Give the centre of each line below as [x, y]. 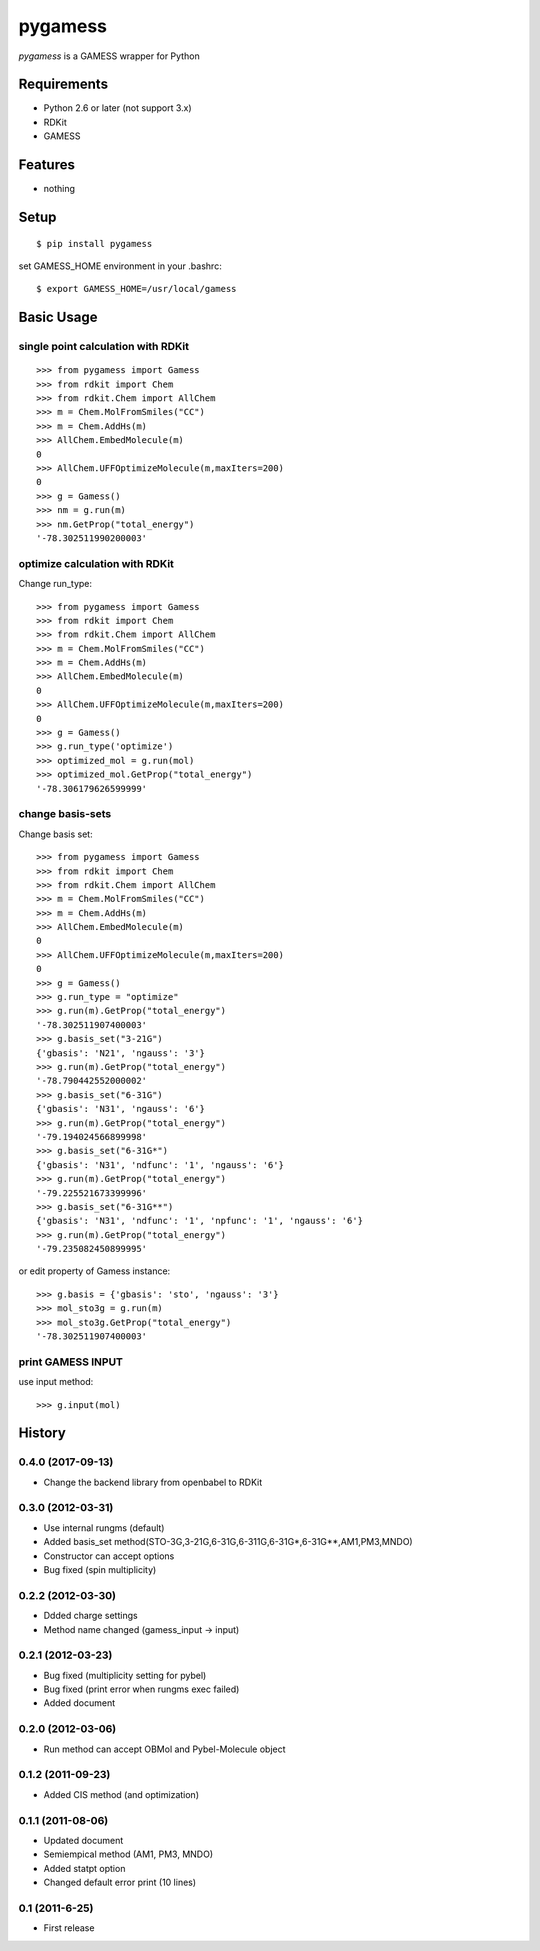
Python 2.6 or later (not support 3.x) [117, 108]
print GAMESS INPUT [71, 1362]
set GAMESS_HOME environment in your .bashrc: [120, 266]
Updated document [83, 1840]
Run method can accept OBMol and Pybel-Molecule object [164, 1749]
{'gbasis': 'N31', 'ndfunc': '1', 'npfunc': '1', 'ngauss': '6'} [200, 1221]
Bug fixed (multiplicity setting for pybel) [125, 1675]
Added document [79, 1703]
